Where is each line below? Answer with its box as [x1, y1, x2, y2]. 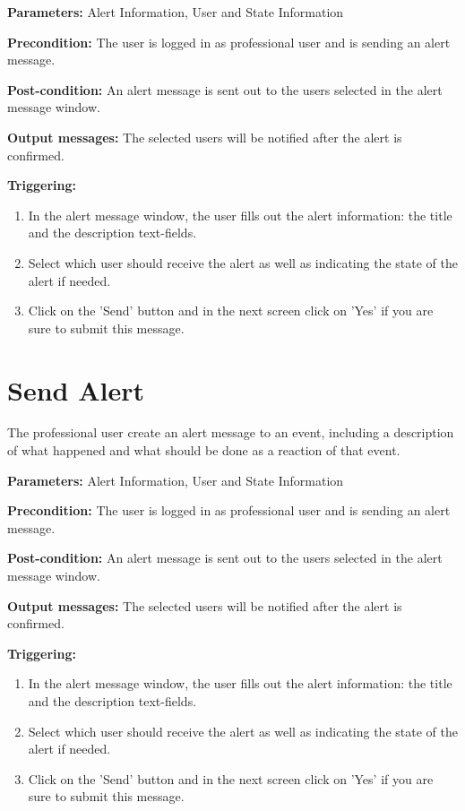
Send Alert [7, 371, 144, 408]
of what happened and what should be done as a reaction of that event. [7, 441, 400, 460]
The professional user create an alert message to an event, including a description [7, 423, 454, 442]
